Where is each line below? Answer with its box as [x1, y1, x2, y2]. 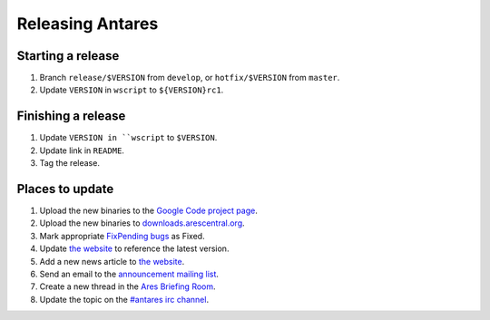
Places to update [16, 181, 114, 197]
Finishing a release [16, 109, 126, 124]
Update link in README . [39, 145, 124, 156]
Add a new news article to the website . [39, 256, 185, 267]
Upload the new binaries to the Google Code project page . [39, 205, 258, 217]
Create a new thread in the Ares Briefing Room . [39, 281, 217, 292]
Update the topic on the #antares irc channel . [39, 294, 209, 305]
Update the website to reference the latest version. [39, 243, 230, 254]
